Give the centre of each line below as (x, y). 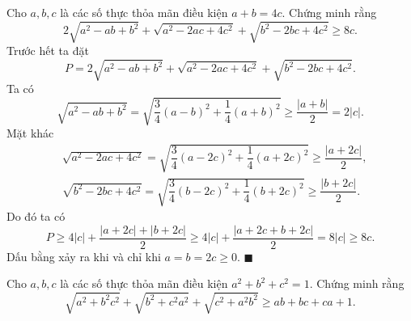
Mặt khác (30, 133)
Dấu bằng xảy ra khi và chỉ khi (84, 256)
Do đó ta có (36, 216)
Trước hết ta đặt (48, 51)
